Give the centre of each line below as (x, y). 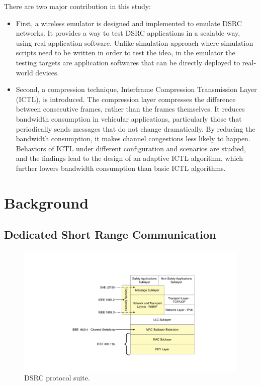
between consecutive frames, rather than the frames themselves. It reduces (130, 109)
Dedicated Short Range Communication (110, 234)
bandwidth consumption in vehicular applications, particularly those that (129, 118)
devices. (47, 72)
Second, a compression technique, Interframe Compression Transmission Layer (136, 89)
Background (47, 202)
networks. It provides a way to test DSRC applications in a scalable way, (128, 33)
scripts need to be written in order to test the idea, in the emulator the (125, 53)
